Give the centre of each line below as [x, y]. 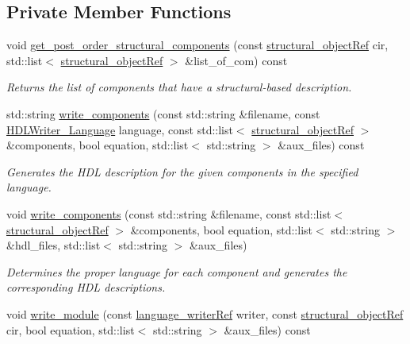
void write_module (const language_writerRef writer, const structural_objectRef [205, 313]
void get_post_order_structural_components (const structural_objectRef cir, [197, 45]
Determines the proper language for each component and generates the [177, 271]
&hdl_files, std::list [54, 245]
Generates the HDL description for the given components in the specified [182, 171]
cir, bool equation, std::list [71, 329]
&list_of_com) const [236, 60]
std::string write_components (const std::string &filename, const [163, 113]
